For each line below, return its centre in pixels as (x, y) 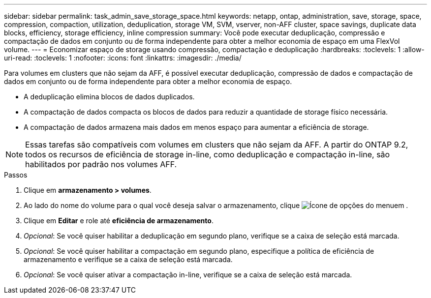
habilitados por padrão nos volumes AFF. (101, 164)
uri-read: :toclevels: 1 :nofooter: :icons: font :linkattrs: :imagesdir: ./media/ (123, 58)
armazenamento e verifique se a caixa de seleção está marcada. (128, 259)
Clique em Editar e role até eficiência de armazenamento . (119, 221)
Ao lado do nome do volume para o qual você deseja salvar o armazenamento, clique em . (216, 205)
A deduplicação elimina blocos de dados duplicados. (109, 97)
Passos (16, 175)
